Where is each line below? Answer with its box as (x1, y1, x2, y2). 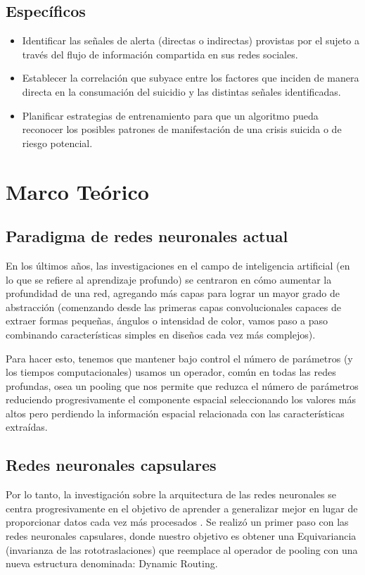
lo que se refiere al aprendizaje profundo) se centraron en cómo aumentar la (6, 272, 332, 286)
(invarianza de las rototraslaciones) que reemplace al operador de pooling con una (6, 542, 358, 557)
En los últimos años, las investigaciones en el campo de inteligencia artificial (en (6, 258, 350, 272)
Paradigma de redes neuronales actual (6, 225, 288, 247)
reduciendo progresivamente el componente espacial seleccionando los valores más (6, 392, 356, 407)
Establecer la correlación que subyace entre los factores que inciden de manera (22, 70, 359, 85)
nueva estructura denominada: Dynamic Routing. (6, 556, 218, 571)
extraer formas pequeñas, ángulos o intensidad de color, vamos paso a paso (6, 313, 328, 328)
